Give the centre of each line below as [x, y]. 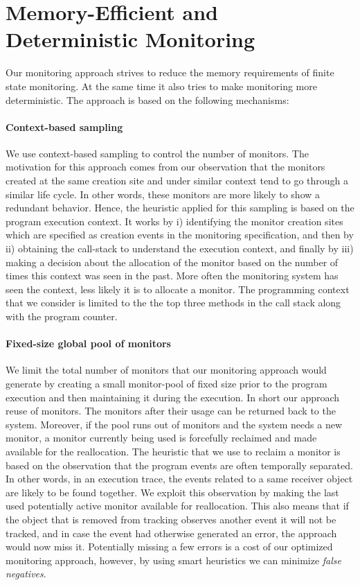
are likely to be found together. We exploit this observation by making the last [172, 492]
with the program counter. [62, 316]
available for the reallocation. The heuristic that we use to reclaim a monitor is [173, 451]
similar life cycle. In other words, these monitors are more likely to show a [163, 194]
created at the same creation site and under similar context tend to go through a [177, 181]
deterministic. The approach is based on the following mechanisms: [147, 99]
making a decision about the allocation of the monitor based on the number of [172, 262]
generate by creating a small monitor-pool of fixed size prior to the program [166, 383]
